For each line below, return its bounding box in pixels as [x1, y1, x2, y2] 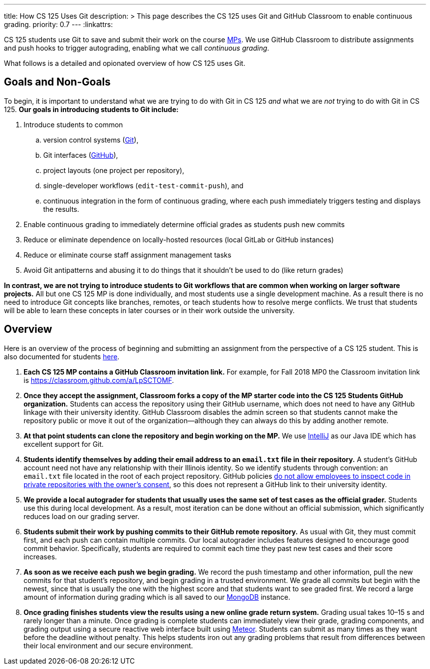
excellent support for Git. [24, 439, 104, 448]
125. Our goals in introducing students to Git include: [4, 105, 179, 114]
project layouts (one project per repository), [43, 166, 185, 175]
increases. [24, 552, 57, 561]
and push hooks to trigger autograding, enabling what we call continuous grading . [4, 44, 269, 52]
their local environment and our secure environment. [24, 641, 193, 650]
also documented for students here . [4, 352, 120, 361]
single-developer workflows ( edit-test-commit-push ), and [43, 181, 243, 190]
